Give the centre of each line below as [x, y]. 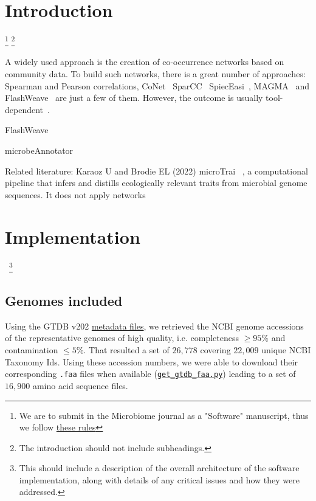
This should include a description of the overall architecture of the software [159, 468]
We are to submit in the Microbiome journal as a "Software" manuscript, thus [164, 415]
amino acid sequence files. [80, 385]
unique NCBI [286, 350]
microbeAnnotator [39, 150]
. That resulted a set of [126, 350]
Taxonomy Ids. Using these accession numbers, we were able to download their [151, 361]
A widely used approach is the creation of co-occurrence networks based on [145, 62]
